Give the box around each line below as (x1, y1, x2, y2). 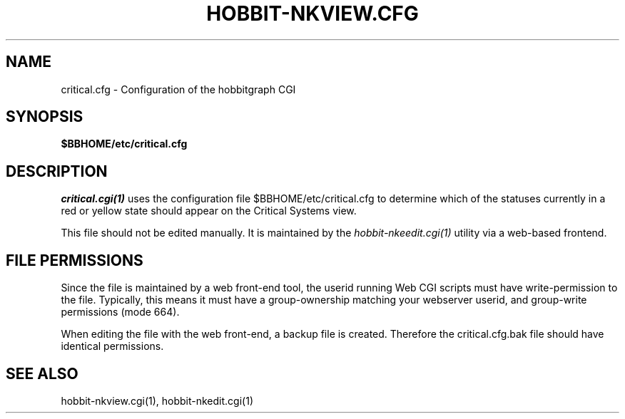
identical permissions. (61, 340, 164, 353)
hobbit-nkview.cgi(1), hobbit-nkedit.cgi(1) (61, 394, 253, 407)
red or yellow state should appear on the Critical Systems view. (61, 205, 357, 217)
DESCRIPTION (6, 162, 108, 180)
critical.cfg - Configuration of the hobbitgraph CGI (61, 83, 296, 95)
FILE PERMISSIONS (6, 251, 143, 269)
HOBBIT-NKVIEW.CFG (206, 1, 419, 26)
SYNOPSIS (6, 108, 83, 126)
